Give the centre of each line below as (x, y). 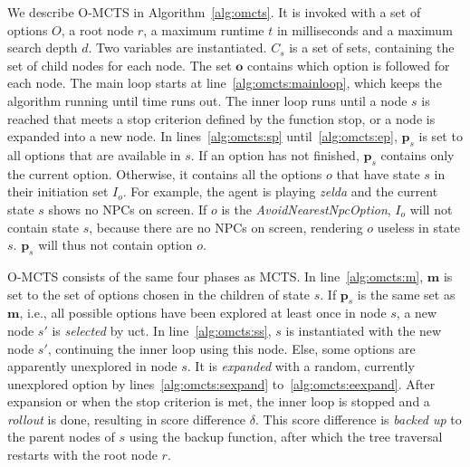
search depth (43, 48)
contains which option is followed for (348, 65)
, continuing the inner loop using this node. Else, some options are (231, 348)
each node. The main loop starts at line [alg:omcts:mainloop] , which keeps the (225, 83)
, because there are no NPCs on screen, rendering (226, 227)
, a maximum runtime (204, 29)
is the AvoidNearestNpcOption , (306, 209)
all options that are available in (94, 154)
